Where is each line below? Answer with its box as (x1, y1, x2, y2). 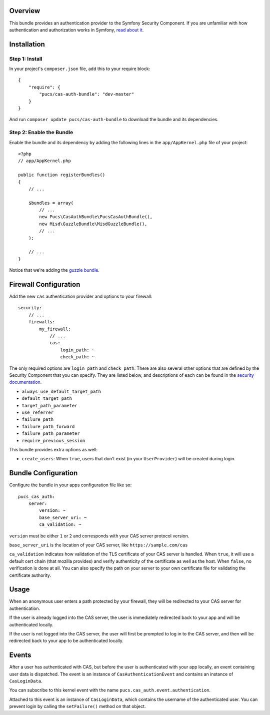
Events (9, 651, 31, 659)
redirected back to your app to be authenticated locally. (9, 638, 123, 644)
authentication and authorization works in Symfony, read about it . (9, 27, 144, 33)
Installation (9, 40, 45, 49)
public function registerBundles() (18, 172, 105, 178)
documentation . (9, 379, 42, 385)
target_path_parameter (21, 403, 77, 408)
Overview (9, 7, 40, 15)
